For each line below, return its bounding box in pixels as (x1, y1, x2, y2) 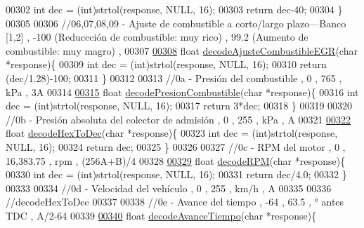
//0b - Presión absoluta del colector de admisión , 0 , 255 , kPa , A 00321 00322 (6, 112, 351, 126)
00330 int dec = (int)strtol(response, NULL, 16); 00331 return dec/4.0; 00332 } (6, 167, 347, 182)
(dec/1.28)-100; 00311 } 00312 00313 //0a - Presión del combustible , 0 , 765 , (6, 70, 342, 85)
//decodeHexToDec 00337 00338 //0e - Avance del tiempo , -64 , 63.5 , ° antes (6, 194, 344, 209)
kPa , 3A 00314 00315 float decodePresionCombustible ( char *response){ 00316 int (6, 84, 359, 99)
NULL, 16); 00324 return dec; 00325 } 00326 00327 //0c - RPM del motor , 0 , (6, 139, 346, 154)
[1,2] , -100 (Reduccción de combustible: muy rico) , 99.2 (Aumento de (6, 29, 308, 44)
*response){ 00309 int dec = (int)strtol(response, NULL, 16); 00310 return (6, 57, 327, 72)
